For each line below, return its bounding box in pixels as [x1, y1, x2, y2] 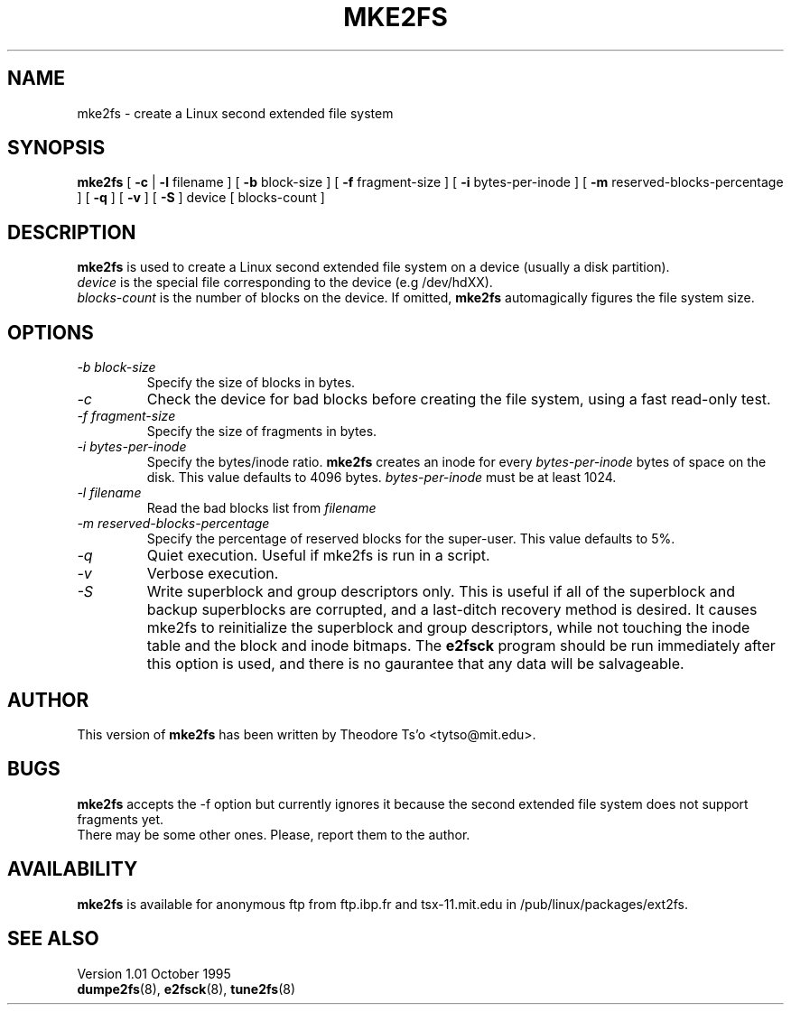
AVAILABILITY [7, 858, 138, 881]
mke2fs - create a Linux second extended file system [77, 105, 394, 121]
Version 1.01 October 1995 [77, 965, 231, 981]
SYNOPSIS [7, 136, 106, 160]
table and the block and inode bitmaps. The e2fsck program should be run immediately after [146, 636, 776, 655]
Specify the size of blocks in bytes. [146, 375, 356, 391]
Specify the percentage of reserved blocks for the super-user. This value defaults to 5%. [146, 531, 675, 547]
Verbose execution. [146, 564, 279, 583]
